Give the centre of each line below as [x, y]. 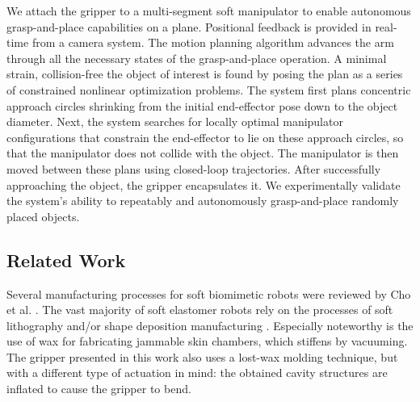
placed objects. [43, 216]
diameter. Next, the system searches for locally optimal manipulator [175, 121]
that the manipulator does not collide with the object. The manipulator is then [203, 153]
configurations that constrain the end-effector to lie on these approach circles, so [205, 137]
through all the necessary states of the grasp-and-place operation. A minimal [197, 58]
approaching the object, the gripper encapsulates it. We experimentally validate [204, 184]
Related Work [66, 260]
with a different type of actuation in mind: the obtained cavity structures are [197, 373]
